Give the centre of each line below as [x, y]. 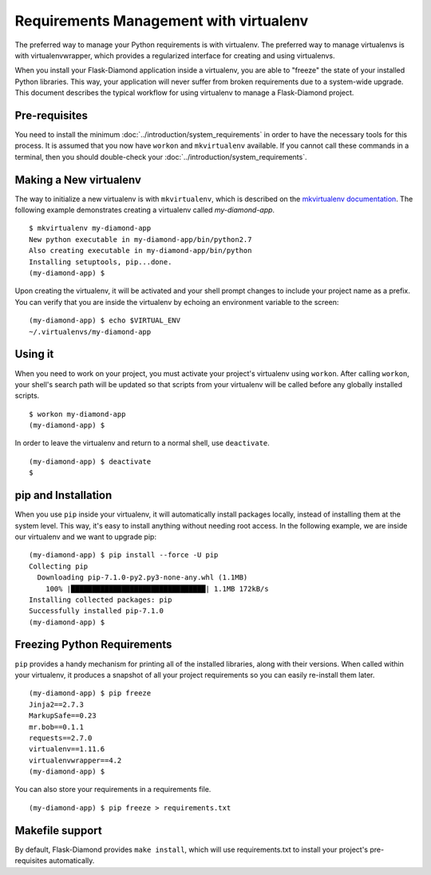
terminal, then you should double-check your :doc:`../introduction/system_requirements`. [161, 156]
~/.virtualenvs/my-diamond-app [90, 332]
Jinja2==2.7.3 [56, 704]
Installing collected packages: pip [101, 600]
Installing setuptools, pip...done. [101, 262]
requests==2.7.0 [61, 738]
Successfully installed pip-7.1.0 [96, 611]
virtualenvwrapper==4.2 [75, 760]
